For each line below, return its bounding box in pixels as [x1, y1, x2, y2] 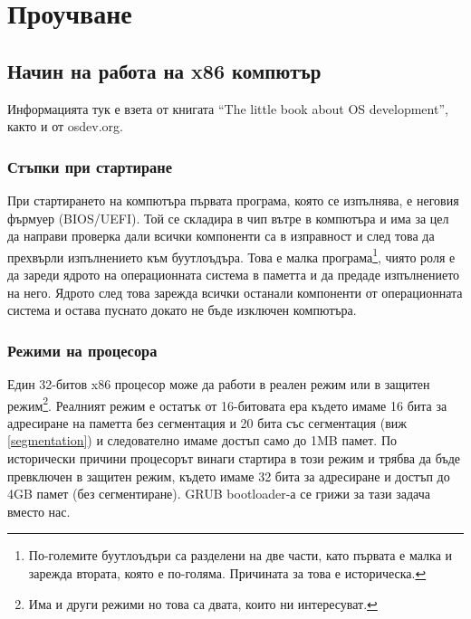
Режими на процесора [7, 338, 158, 361]
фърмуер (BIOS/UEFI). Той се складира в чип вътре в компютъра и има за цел [7, 208, 449, 227]
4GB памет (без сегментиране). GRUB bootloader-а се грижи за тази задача [7, 484, 430, 503]
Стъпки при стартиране [7, 155, 172, 177]
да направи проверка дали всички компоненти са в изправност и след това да [7, 226, 435, 245]
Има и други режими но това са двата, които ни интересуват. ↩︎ [28, 594, 378, 613]
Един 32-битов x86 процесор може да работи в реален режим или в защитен [7, 375, 430, 394]
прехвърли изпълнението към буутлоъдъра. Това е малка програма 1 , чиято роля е [7, 244, 456, 266]
